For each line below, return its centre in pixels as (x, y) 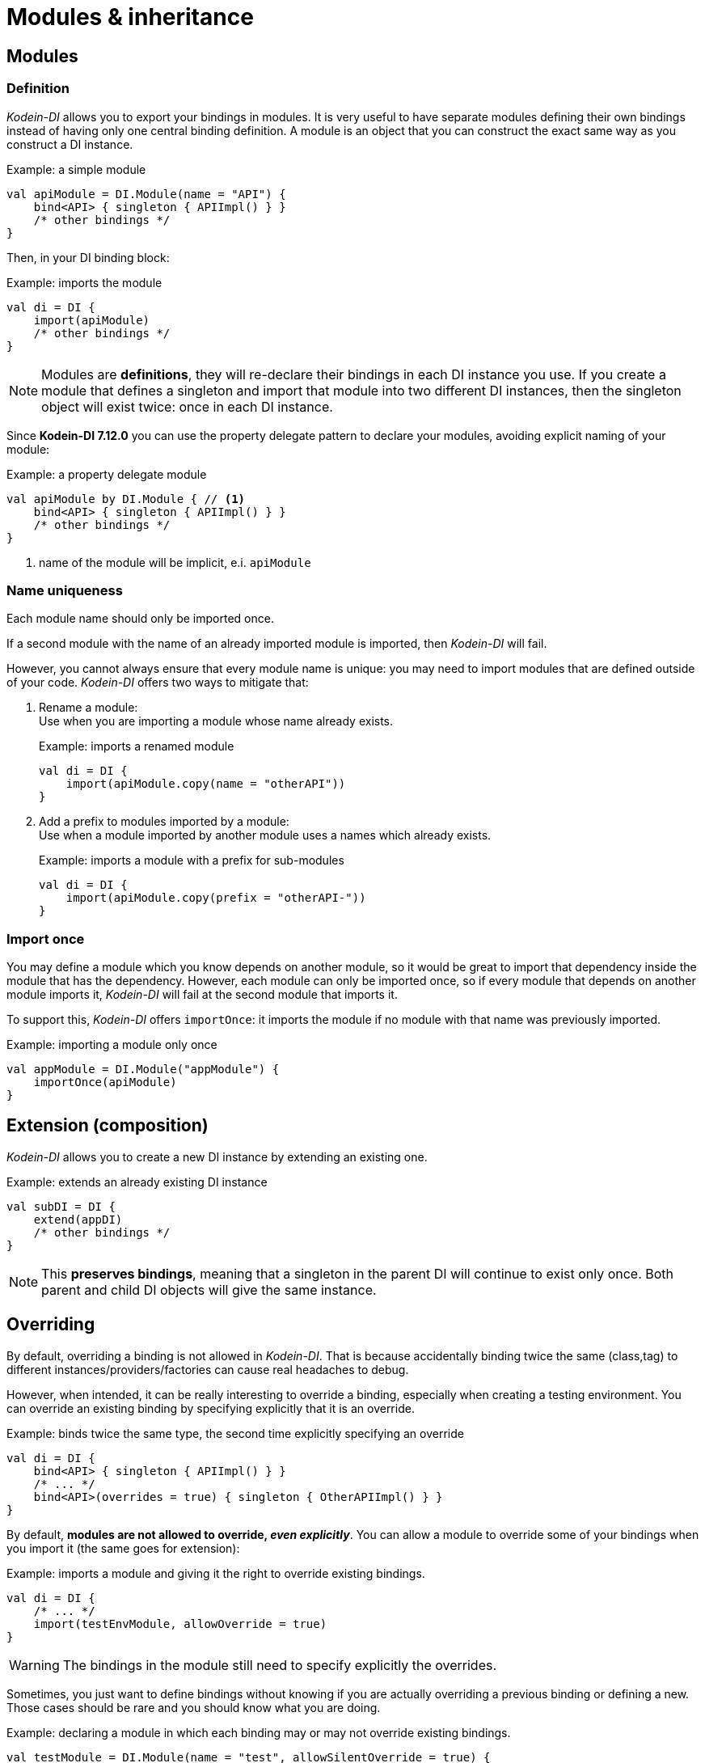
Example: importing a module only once (112, 1045)
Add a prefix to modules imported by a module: (164, 822)
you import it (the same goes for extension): (123, 1548)
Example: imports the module (84, 282)
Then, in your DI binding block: (88, 257)
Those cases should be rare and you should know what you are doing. (194, 1707)
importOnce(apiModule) (105, 1082)
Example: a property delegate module (107, 474)
